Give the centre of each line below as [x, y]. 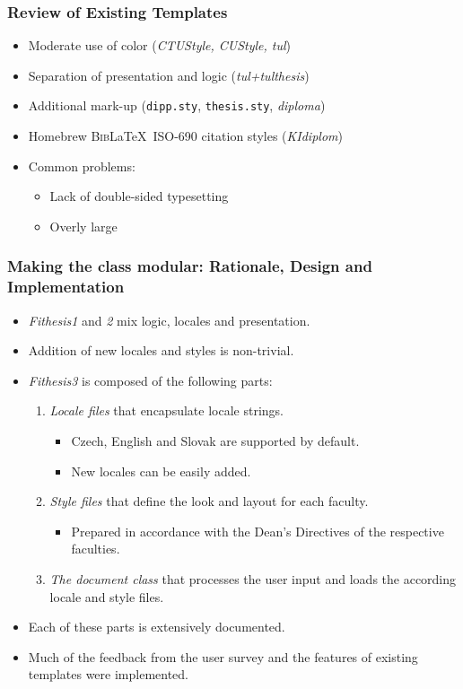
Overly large [83, 226]
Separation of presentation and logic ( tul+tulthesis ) [169, 75]
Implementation [66, 287]
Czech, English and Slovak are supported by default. [215, 440]
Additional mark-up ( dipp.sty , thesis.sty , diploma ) [177, 105]
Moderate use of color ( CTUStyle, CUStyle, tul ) [160, 45]
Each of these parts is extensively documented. [157, 627]
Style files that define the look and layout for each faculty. [209, 501]
